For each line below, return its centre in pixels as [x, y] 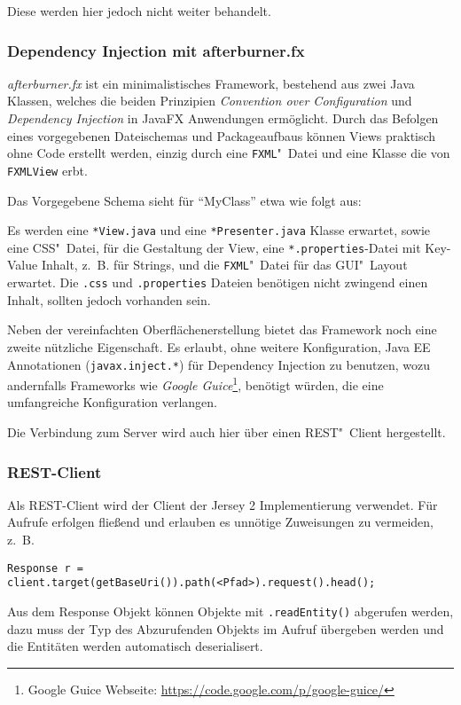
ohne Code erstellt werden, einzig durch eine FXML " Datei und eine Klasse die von [229, 153]
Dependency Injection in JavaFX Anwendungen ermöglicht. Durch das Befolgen [223, 118]
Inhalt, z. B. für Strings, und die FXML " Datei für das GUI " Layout [224, 265]
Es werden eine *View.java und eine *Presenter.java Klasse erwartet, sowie [219, 230]
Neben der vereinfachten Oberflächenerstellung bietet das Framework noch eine [222, 329]
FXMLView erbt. [47, 170]
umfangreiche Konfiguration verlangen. [112, 402]
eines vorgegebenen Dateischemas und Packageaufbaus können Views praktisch [222, 135]
